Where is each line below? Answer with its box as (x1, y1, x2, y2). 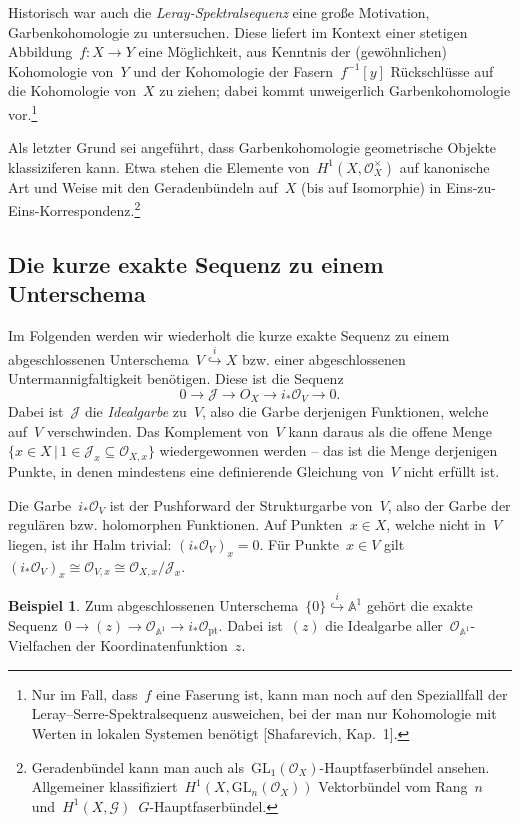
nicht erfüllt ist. (403, 460, 500, 481)
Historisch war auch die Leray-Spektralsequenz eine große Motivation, (8, 2, 430, 22)
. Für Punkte (259, 533, 340, 554)
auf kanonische (399, 156, 490, 177)
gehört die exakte (366, 595, 473, 616)
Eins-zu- (445, 176, 496, 197)
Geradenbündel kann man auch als (31, 756, 244, 777)
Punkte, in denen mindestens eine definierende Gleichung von (8, 460, 384, 481)
